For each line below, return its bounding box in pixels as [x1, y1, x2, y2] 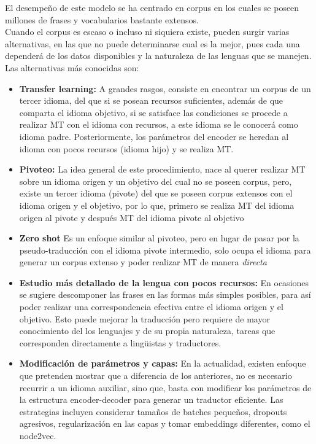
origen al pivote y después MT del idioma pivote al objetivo [19, 211, 244, 224]
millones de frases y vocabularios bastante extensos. [5, 13, 199, 26]
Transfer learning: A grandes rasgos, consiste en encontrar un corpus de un [19, 82, 311, 95]
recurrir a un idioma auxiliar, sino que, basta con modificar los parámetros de [19, 381, 312, 394]
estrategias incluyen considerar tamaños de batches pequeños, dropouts [19, 405, 287, 418]
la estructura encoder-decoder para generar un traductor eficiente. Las [19, 393, 283, 406]
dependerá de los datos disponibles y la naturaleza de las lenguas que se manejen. [5, 49, 312, 62]
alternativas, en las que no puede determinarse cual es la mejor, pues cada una [5, 37, 300, 50]
